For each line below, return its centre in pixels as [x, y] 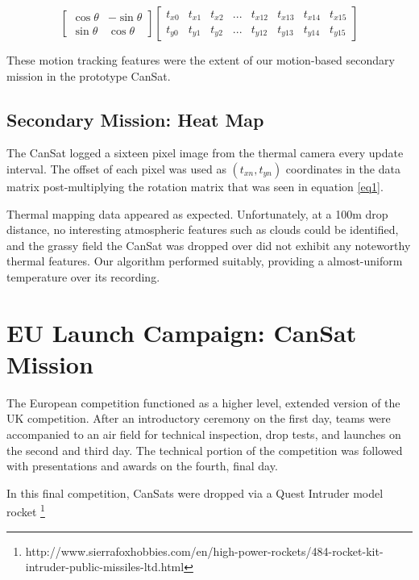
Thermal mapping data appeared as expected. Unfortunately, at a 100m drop [197, 213]
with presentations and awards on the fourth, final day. [142, 466]
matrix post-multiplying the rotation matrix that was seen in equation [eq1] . [195, 186]
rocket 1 [26, 511]
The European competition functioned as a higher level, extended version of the [203, 402]
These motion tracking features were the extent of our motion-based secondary [201, 60]
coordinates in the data [343, 168]
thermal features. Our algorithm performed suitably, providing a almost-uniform [205, 261]
